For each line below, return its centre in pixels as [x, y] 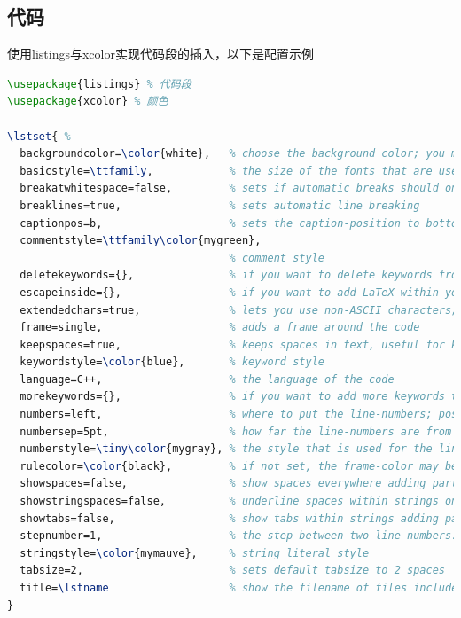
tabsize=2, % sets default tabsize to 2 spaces [232, 571]
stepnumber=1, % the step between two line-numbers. [239, 536]
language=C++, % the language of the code [207, 379]
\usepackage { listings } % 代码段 [99, 84]
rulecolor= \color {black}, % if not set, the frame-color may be [239, 466]
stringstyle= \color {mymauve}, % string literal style [195, 553]
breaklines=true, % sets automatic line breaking [220, 205]
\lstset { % [39, 136]
